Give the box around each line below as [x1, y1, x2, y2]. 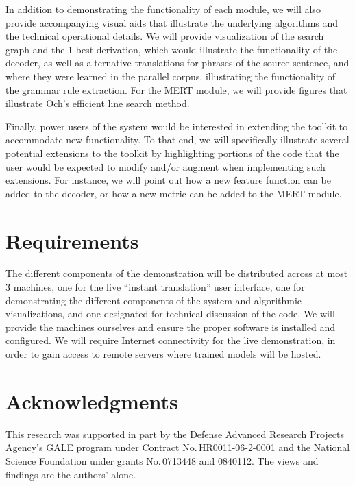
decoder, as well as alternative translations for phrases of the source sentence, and [5, 56, 350, 70]
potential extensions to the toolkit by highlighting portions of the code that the [5, 145, 339, 160]
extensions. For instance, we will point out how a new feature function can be [5, 173, 331, 187]
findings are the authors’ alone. [5, 467, 136, 481]
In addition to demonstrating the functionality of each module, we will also [5, 2, 321, 16]
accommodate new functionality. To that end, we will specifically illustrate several [5, 132, 350, 147]
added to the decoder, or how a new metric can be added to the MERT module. [5, 186, 342, 200]
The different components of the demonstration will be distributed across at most [5, 266, 348, 280]
